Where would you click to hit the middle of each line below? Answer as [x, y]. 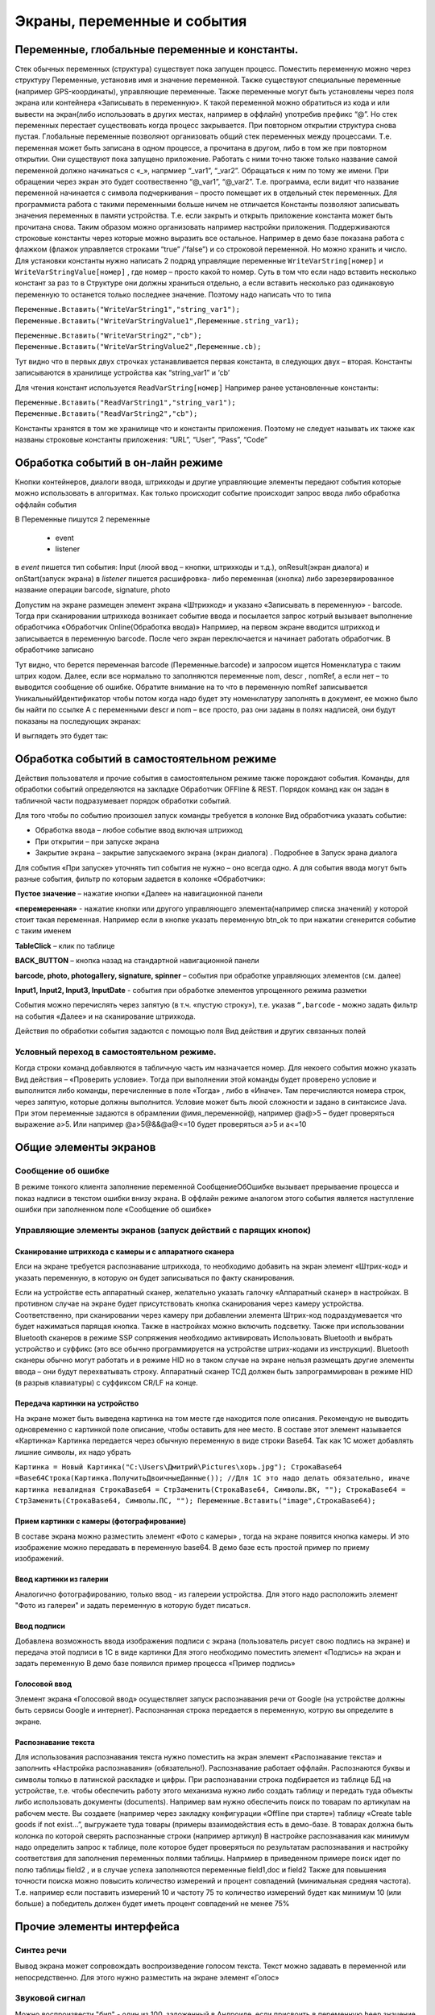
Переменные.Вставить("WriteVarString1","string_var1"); [128, 310]
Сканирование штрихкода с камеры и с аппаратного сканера [124, 1251]
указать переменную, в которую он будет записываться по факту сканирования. [155, 1278]
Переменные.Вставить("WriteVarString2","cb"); [108, 336]
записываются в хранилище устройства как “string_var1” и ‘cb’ [122, 373]
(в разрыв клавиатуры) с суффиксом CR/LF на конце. [107, 1383]
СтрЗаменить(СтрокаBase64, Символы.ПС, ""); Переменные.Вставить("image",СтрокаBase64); [195, 1501]
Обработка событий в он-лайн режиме [119, 462]
